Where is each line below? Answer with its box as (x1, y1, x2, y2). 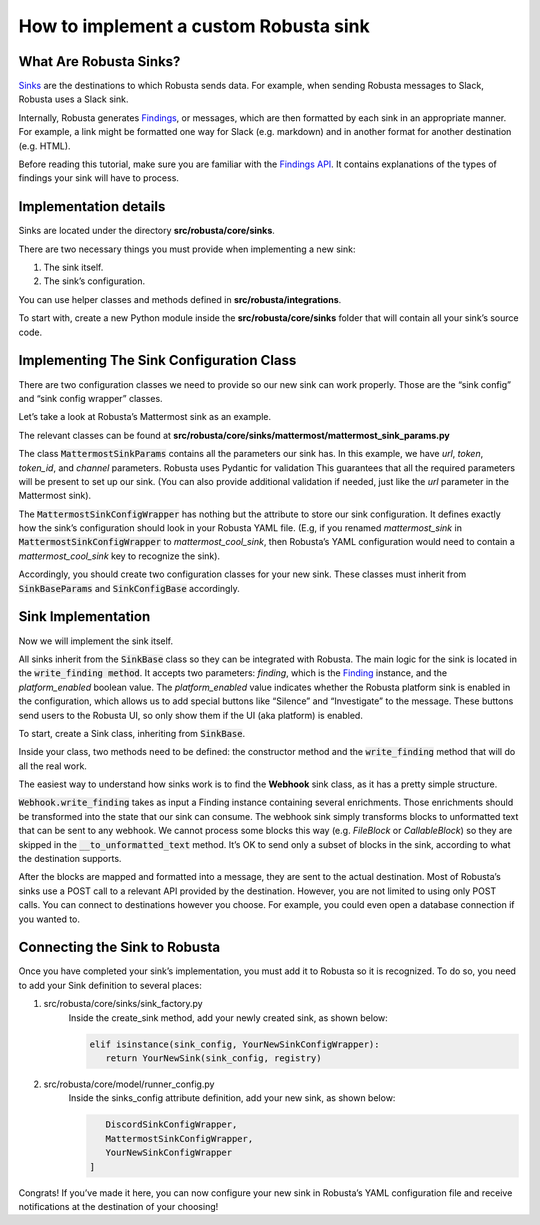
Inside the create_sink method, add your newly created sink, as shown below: (68, 1011, 389, 1024)
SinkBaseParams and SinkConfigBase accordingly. (18, 582, 240, 594)
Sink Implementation (18, 608, 151, 625)
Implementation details (18, 198, 166, 215)
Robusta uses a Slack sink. (18, 93, 129, 105)
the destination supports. (18, 853, 122, 865)
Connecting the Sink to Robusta (18, 939, 220, 956)
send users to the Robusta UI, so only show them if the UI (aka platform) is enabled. (18, 709, 364, 721)
